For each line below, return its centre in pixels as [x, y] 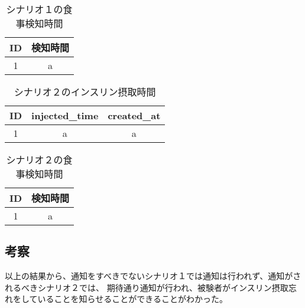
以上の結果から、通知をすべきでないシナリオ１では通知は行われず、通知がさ [153, 276]
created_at [134, 115]
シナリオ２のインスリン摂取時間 [85, 92]
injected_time [65, 115]
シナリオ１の [35, 9]
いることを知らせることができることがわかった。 [133, 299]
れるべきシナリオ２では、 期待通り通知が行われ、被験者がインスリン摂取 [147, 287]
